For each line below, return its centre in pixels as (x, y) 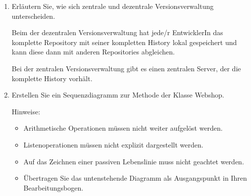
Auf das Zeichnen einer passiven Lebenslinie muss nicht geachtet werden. (134, 161)
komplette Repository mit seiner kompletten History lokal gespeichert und (124, 42)
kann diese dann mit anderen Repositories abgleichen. (93, 52)
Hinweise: (26, 111)
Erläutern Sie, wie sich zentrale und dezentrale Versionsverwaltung (113, 6)
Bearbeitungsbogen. (53, 187)
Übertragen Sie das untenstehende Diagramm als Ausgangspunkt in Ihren (135, 178)
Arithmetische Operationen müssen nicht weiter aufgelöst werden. (123, 128)
